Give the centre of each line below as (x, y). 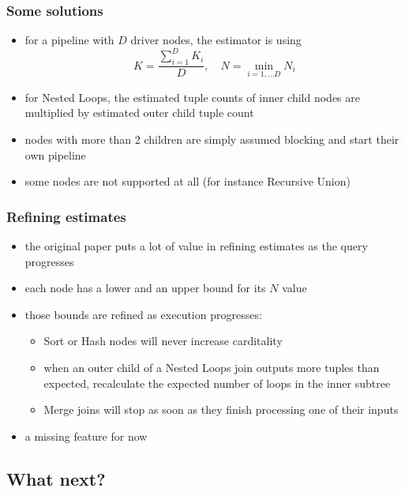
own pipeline (55, 154)
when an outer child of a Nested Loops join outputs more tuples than (212, 367)
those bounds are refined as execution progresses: (143, 314)
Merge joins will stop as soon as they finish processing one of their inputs (221, 409)
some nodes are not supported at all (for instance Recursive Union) (187, 181)
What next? (56, 478)
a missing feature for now (86, 436)
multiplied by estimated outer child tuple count (139, 113)
